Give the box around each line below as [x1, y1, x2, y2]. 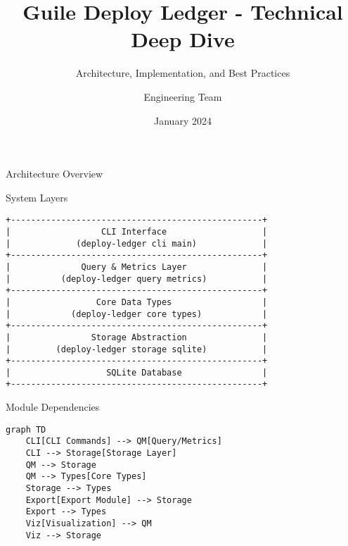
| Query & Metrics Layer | [6, 261, 268, 272]
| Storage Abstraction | [6, 332, 268, 342]
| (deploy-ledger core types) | [6, 309, 268, 319]
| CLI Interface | [6, 226, 268, 237]
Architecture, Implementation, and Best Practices [75, 66, 290, 80]
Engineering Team [143, 89, 222, 104]
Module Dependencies [6, 399, 100, 414]
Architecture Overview [6, 166, 103, 181]
